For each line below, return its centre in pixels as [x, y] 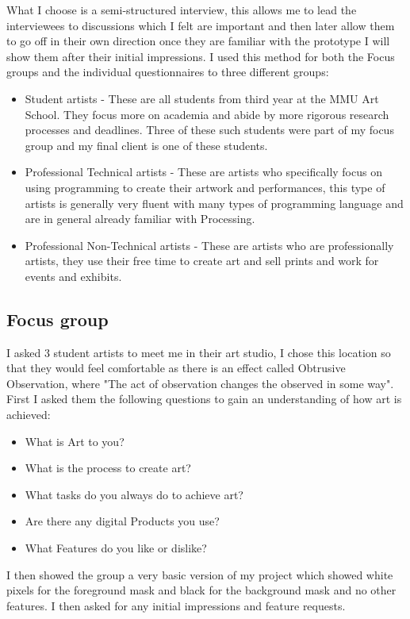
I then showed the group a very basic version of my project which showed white [200, 574]
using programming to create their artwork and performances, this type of [205, 187]
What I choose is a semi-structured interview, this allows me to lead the [182, 10]
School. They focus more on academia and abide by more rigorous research [207, 114]
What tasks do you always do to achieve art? [134, 494]
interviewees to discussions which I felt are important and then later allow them [201, 25]
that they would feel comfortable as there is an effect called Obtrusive [176, 368]
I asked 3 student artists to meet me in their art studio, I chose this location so [199, 352]
